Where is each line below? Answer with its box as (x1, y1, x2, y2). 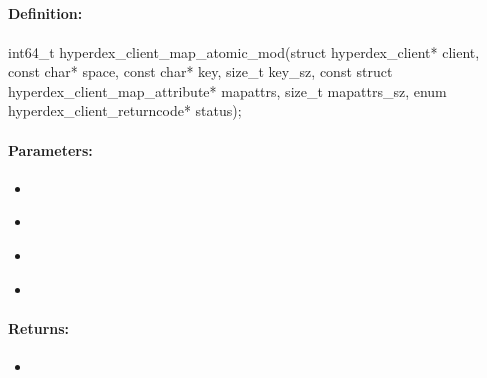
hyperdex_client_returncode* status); (8, 100, 242, 121)
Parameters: (8, 139, 93, 160)
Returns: (8, 317, 70, 338)
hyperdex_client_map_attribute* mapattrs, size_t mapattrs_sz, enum (8, 80, 447, 101)
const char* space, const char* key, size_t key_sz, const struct (8, 61, 393, 82)
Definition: (8, 3, 83, 24)
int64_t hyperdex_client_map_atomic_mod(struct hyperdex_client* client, (8, 41, 480, 62)
